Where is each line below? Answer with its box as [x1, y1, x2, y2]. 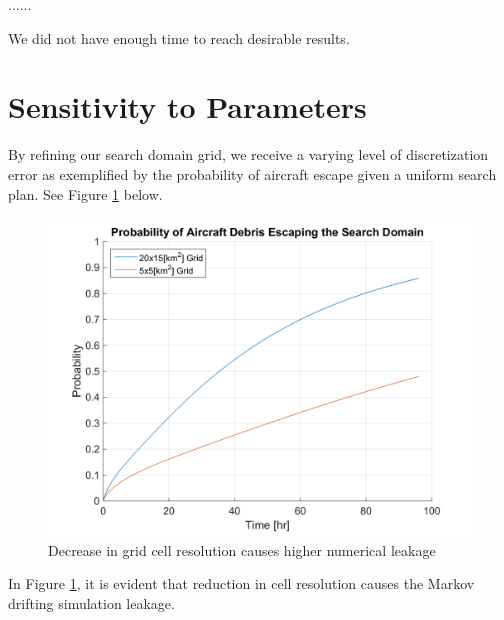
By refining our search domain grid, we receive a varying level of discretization [8, 144, 489, 165]
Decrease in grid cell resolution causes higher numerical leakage [48, 539, 436, 560]
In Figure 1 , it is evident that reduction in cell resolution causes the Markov [8, 573, 475, 594]
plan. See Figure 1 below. [8, 183, 163, 204]
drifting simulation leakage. [8, 592, 175, 613]
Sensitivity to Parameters [8, 86, 367, 127]
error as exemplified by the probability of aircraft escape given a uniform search [8, 163, 497, 184]
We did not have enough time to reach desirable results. [8, 27, 350, 48]
